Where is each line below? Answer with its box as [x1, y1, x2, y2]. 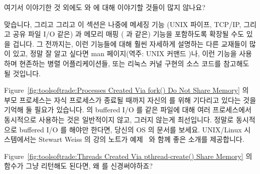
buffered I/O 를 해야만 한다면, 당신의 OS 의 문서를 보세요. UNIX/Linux [19, 124, 242, 134]
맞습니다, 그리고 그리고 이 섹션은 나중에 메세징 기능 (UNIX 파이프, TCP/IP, [4, 19, 241, 29]
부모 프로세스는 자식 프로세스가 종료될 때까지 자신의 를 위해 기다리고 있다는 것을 [4, 94, 256, 105]
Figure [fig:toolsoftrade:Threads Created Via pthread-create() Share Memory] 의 [4, 150, 252, 161]
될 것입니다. [4, 68, 41, 78]
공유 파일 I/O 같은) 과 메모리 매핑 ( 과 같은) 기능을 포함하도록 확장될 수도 [13, 29, 244, 39]
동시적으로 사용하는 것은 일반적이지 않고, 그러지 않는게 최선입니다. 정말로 [4, 114, 234, 124]
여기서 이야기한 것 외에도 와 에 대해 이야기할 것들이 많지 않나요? [4, 2, 205, 12]
